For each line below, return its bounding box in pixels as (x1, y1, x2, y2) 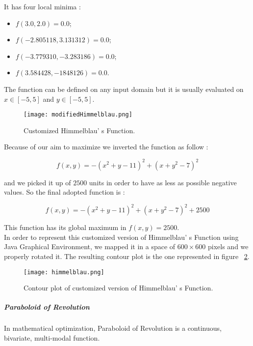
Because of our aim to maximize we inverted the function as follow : (4, 142, 208, 152)
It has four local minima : (4, 1, 81, 11)
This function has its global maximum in (4, 222, 126, 232)
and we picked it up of (4, 177, 71, 187)
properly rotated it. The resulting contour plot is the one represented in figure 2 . (4, 251, 250, 261)
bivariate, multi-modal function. (4, 332, 100, 343)
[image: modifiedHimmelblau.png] (24, 111, 132, 118)
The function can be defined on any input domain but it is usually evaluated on (4, 84, 244, 94)
